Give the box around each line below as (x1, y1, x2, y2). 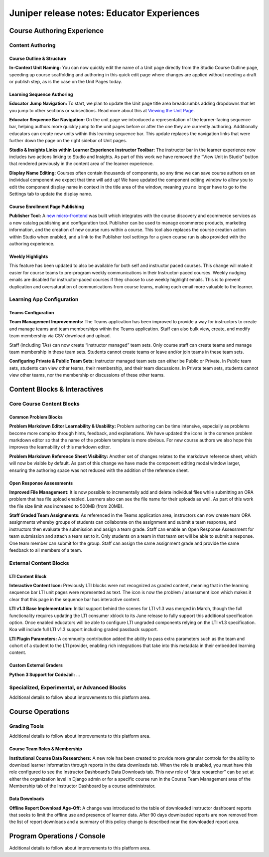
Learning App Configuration (9, 296, 79, 303)
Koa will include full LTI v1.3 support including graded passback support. (9, 627, 158, 633)
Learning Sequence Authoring (9, 91, 73, 97)
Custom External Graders (9, 662, 63, 668)
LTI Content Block (9, 573, 47, 579)
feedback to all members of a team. (9, 547, 82, 553)
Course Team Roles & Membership (9, 746, 82, 752)
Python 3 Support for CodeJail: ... (9, 671, 80, 677)
